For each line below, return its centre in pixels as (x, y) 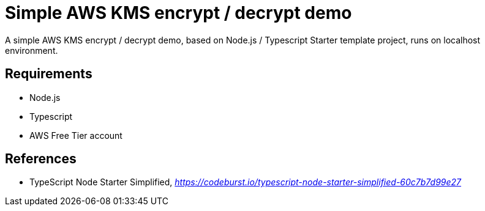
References (41, 159)
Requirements (49, 74)
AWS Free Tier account (76, 135)
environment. (32, 50)
